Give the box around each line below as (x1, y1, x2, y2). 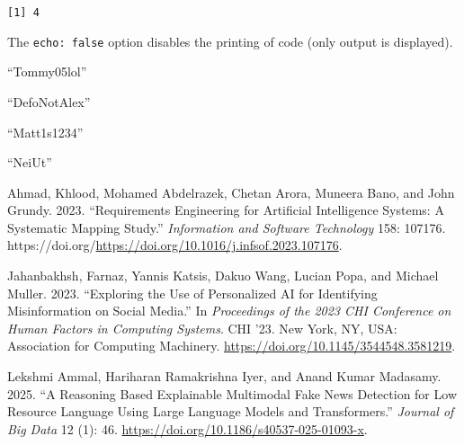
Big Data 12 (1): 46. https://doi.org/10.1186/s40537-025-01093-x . (7, 419, 368, 438)
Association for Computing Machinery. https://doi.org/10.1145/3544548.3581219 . (7, 336, 456, 355)
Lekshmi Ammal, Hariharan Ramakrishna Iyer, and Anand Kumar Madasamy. (7, 367, 442, 386)
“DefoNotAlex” (7, 92, 91, 111)
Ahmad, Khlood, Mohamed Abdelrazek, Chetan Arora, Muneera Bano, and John (7, 182, 455, 201)
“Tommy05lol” (7, 62, 87, 81)
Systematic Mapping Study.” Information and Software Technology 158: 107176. (7, 218, 446, 236)
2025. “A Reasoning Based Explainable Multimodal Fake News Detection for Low (7, 384, 457, 403)
